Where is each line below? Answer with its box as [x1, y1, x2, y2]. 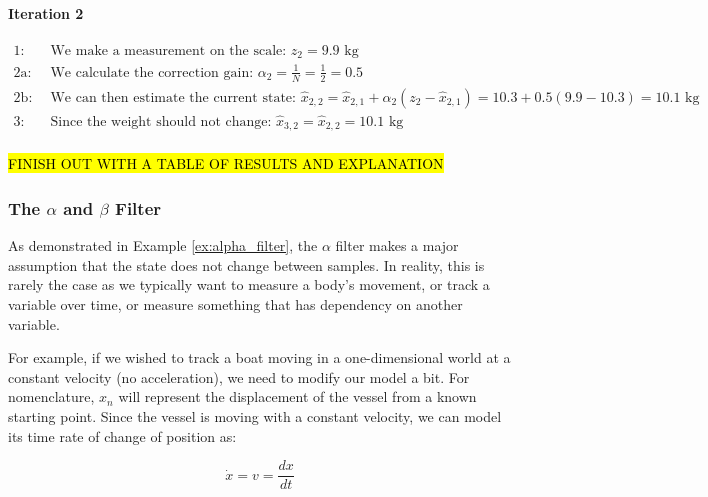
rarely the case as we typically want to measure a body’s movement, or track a [8, 274, 490, 295]
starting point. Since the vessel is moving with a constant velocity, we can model [8, 405, 502, 426]
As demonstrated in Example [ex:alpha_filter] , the [8, 235, 318, 256]
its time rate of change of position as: [8, 425, 237, 446]
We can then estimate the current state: [50, 90, 296, 105]
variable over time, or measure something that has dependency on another [8, 294, 463, 315]
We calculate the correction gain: [50, 65, 254, 80]
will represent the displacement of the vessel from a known [118, 386, 477, 407]
